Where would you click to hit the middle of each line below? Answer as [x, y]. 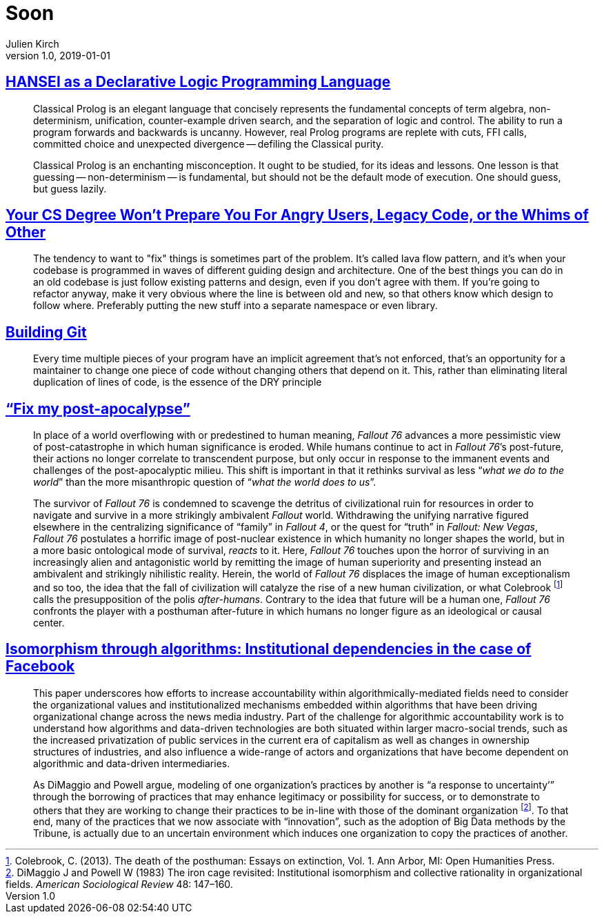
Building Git [46, 332]
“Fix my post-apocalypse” [98, 408]
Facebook [40, 666]
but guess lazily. [70, 188]
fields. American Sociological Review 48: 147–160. [119, 885]
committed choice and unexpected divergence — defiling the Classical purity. [209, 144]
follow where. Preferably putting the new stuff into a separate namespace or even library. [235, 306]
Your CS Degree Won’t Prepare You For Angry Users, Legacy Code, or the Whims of [297, 215]
